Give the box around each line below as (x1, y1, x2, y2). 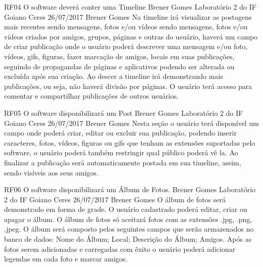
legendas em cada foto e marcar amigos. (4, 253, 128, 264)
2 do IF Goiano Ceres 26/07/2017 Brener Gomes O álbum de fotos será (4, 194, 226, 204)
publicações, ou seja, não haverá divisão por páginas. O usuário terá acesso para (4, 80, 252, 91)
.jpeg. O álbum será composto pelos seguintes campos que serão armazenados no (4, 224, 254, 234)
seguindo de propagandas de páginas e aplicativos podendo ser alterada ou (4, 61, 235, 71)
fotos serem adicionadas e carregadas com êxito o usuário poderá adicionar (4, 243, 236, 254)
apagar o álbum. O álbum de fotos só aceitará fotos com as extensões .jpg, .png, (4, 213, 252, 224)
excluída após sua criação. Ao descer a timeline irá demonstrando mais (4, 71, 223, 81)
